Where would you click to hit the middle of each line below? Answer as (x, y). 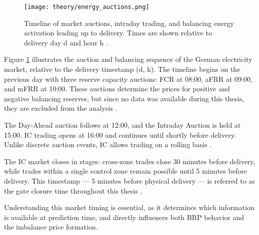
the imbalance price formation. (51, 227)
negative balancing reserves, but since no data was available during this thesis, (124, 98)
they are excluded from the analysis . (61, 108)
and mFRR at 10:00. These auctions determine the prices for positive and (117, 89)
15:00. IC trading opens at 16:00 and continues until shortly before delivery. (120, 134)
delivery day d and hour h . (66, 42)
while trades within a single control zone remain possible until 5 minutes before (125, 171)
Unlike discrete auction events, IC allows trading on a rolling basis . (108, 144)
